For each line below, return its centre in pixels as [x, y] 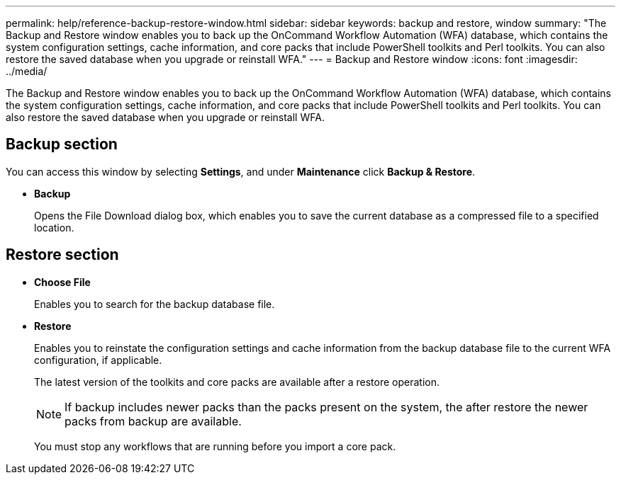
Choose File [62, 282]
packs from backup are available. [153, 421]
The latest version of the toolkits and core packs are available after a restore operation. [237, 382]
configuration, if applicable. [98, 360]
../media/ [27, 71]
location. [54, 227]
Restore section [62, 255]
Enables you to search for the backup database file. [155, 304]
